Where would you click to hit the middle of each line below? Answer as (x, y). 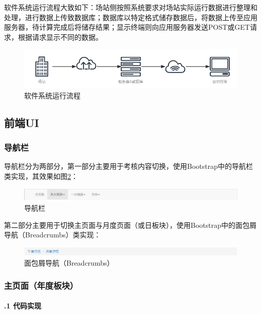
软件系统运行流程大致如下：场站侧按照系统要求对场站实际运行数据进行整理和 (131, 7)
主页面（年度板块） (41, 285)
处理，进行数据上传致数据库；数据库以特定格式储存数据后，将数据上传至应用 (131, 17)
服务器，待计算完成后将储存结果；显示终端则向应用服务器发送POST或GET (127, 27)
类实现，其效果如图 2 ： (41, 176)
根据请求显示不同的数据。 (60, 37)
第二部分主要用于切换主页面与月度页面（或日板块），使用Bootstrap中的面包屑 (130, 225)
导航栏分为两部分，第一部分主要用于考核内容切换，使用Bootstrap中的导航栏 (128, 166)
